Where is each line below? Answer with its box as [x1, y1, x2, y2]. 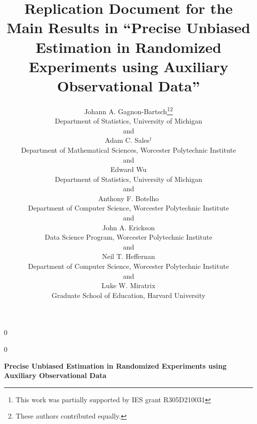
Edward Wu [110, 164, 147, 174]
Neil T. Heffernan [102, 251, 155, 261]
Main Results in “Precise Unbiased [6, 17, 251, 38]
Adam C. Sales [105, 135, 150, 145]
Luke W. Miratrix [101, 280, 156, 291]
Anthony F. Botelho [98, 193, 159, 203]
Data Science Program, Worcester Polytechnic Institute [44, 232, 213, 242]
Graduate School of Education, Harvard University [51, 290, 206, 300]
